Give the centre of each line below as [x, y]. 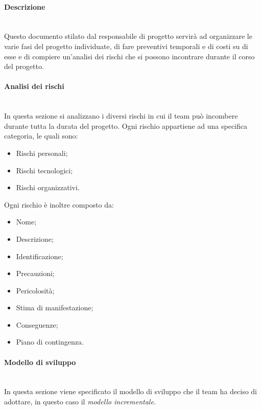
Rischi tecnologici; [44, 170]
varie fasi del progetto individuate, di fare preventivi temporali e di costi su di [126, 46]
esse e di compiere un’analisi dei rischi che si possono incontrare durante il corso [129, 56]
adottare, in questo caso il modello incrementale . [80, 402]
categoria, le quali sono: [41, 136]
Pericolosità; [35, 290]
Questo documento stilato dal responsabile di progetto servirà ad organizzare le [128, 36]
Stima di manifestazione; [55, 307]
